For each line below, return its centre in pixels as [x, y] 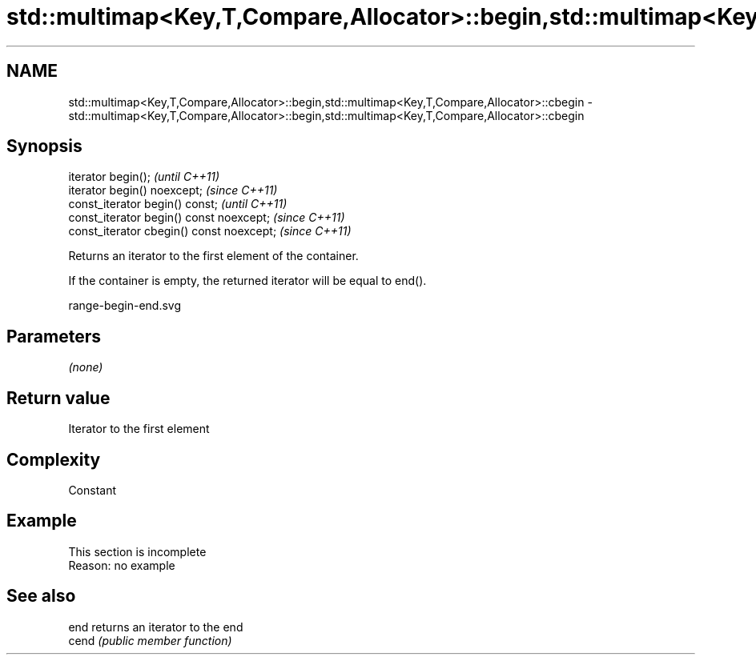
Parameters [54, 336]
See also [41, 596]
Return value [58, 398]
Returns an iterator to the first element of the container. [213, 256]
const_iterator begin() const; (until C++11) [178, 204]
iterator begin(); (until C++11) [144, 177]
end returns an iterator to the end [156, 627]
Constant [92, 490]
